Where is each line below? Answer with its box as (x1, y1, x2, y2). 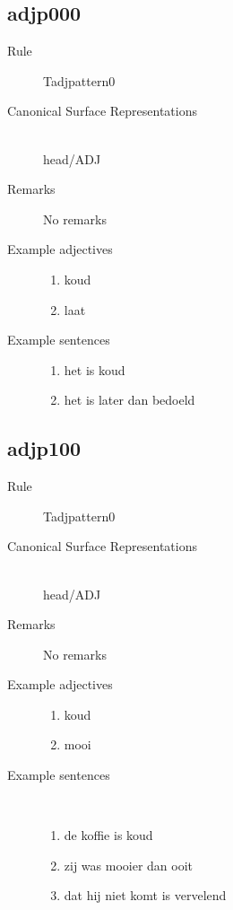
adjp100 (7, 434, 82, 462)
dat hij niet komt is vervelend (64, 886, 227, 905)
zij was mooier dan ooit (64, 855, 194, 874)
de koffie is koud (64, 826, 153, 844)
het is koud (64, 360, 125, 379)
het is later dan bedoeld (64, 390, 195, 409)
